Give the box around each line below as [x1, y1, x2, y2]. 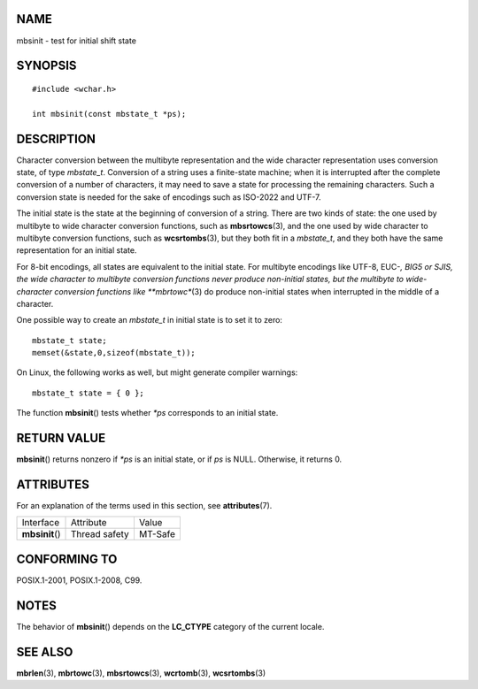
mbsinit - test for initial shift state [16, 35, 137, 46]
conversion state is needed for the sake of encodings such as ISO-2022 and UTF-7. [16, 191, 321, 203]
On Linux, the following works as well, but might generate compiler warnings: [16, 367, 298, 378]
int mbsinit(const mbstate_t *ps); [32, 109, 187, 119]
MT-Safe [138, 528, 176, 540]
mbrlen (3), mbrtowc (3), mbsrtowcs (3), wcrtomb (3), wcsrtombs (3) [16, 668, 266, 678]
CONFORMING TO [16, 551, 118, 566]
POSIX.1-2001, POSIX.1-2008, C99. [16, 575, 143, 586]
